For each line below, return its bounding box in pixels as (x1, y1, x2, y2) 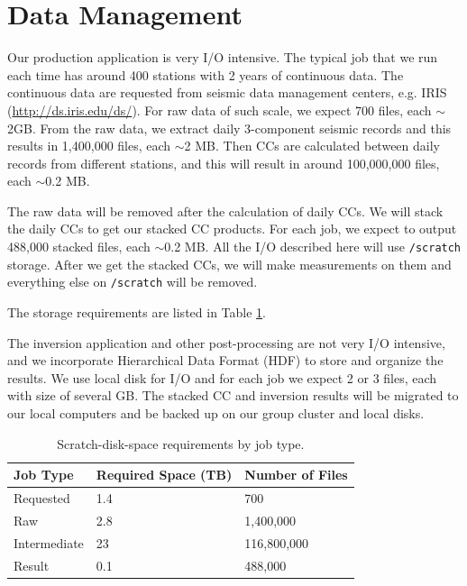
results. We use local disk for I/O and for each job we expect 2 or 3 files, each (7, 368, 437, 387)
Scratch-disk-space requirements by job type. (57, 434, 305, 453)
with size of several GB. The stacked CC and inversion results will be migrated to (7, 386, 459, 405)
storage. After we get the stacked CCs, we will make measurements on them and (7, 254, 452, 273)
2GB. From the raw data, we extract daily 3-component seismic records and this (7, 118, 452, 137)
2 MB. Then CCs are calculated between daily (184, 136, 440, 155)
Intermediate (14, 533, 84, 552)
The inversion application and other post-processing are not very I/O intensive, (7, 333, 445, 352)
